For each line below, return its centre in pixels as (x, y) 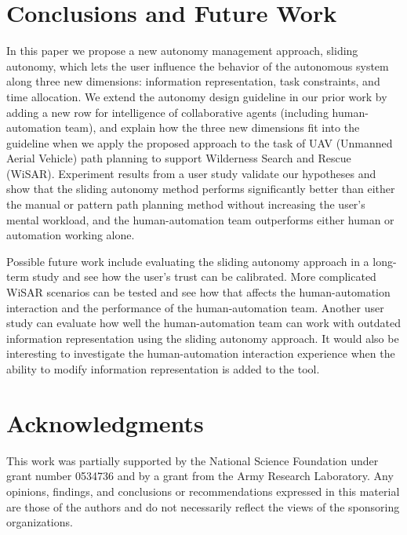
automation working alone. (71, 235)
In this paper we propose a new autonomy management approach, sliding (182, 51)
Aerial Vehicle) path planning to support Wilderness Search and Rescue (179, 158)
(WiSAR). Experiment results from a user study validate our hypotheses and (191, 173)
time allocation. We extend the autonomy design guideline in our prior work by (197, 96)
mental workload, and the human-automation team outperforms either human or (200, 219)
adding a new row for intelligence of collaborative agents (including (167, 112)
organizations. (40, 522)
